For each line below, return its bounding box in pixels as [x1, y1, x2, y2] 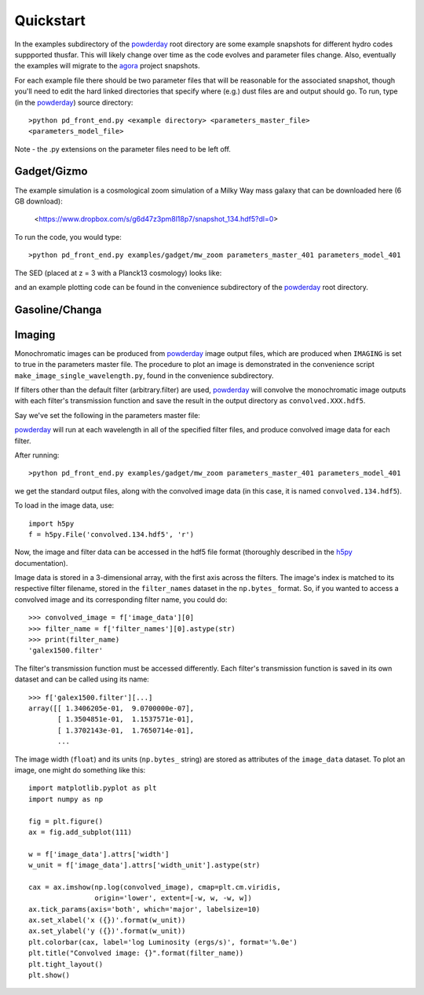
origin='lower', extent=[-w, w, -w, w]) [94, 894, 253, 903]
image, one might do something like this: [14, 765, 146, 774]
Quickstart [14, 12, 86, 29]
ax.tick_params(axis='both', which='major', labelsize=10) [28, 905, 261, 913]
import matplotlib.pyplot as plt [28, 784, 157, 793]
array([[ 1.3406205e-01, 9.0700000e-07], [28, 704, 195, 713]
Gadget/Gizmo [14, 165, 88, 178]
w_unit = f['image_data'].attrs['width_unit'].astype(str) [28, 861, 261, 870]
